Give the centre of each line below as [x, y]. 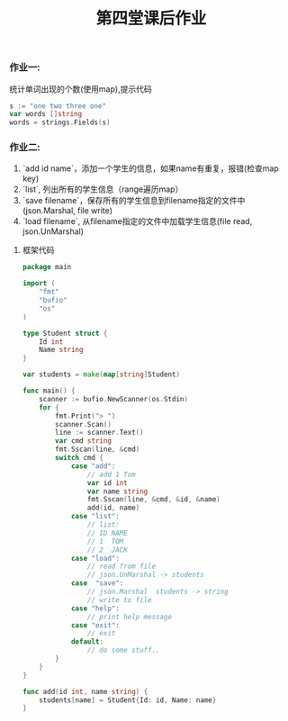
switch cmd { [79, 458]
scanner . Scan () [84, 424]
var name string [117, 491]
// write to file [119, 599]
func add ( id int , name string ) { [85, 691]
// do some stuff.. [123, 650]
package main [47, 267]
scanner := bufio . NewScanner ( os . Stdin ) [114, 399]
